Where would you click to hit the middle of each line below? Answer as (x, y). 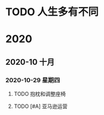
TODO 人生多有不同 (52, 12)
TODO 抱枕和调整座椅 (40, 94)
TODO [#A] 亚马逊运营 (41, 106)
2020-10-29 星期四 (33, 80)
